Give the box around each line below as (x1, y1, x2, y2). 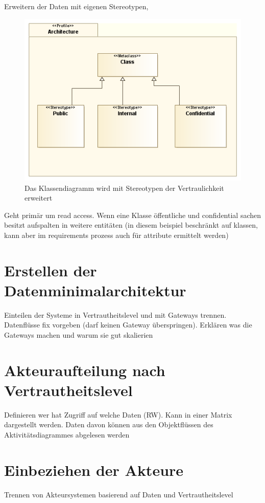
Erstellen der (4, 259, 97, 280)
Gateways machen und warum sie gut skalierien (4, 329, 153, 340)
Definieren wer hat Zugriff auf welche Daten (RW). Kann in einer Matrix (4, 409, 232, 420)
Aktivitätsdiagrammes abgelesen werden (4, 429, 130, 440)
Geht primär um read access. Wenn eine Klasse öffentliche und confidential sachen (4, 209, 261, 220)
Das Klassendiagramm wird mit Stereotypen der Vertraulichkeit (25, 182, 224, 193)
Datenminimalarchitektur (4, 279, 186, 300)
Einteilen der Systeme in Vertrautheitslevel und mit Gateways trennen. (4, 309, 227, 320)
